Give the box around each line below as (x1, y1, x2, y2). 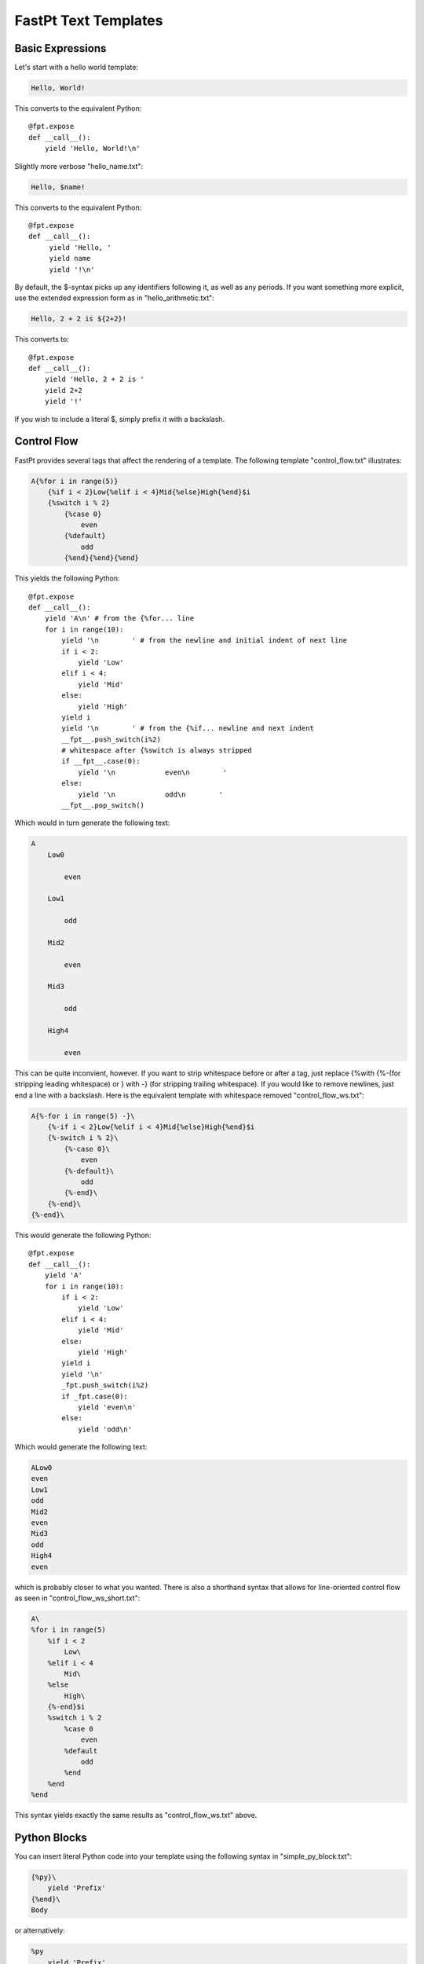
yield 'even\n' (78, 1402, 137, 1412)
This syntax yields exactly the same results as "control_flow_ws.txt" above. (14, 1811, 258, 1820)
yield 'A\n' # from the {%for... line (44, 614, 195, 623)
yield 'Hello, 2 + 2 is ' (44, 375, 145, 384)
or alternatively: (14, 1926, 66, 1936)
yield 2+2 (44, 386, 82, 394)
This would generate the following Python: (14, 1230, 152, 1240)
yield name (49, 254, 91, 263)
